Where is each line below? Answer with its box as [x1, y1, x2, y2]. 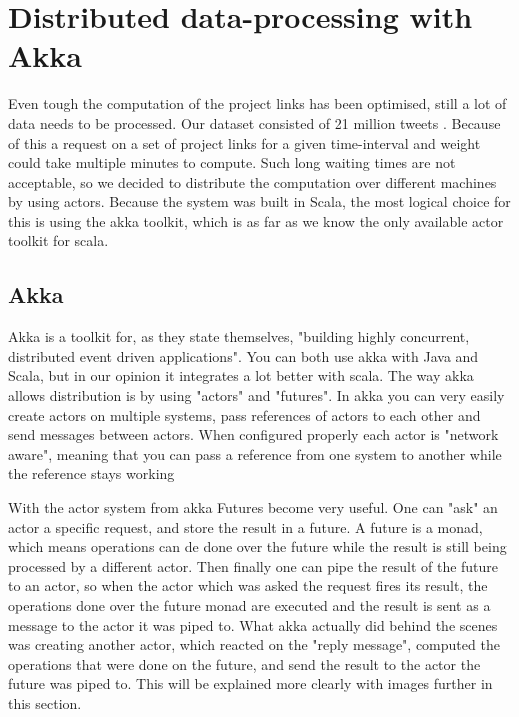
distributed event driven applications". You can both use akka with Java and [8, 345, 479, 366]
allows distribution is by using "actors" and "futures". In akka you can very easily [8, 385, 505, 406]
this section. [8, 692, 82, 713]
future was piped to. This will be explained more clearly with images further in [8, 673, 493, 694]
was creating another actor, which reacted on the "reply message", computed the [8, 634, 500, 655]
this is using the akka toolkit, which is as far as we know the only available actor [8, 210, 504, 231]
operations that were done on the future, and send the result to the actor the [8, 653, 481, 674]
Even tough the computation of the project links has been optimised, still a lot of [8, 93, 507, 114]
